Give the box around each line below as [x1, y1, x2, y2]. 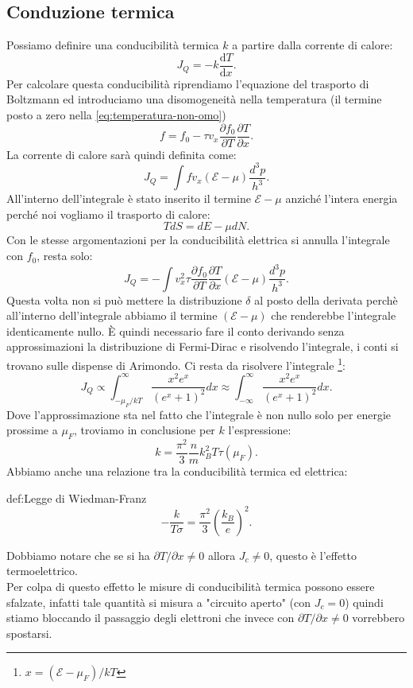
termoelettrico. [6, 562, 78, 579]
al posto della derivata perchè [254, 291, 398, 308]
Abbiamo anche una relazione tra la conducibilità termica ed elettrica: [6, 463, 348, 480]
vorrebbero [352, 609, 405, 626]
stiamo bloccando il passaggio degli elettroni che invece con [6, 609, 295, 626]
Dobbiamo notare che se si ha [6, 546, 150, 563]
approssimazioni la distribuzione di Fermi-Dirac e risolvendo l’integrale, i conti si [6, 338, 399, 355]
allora [207, 546, 236, 563]
